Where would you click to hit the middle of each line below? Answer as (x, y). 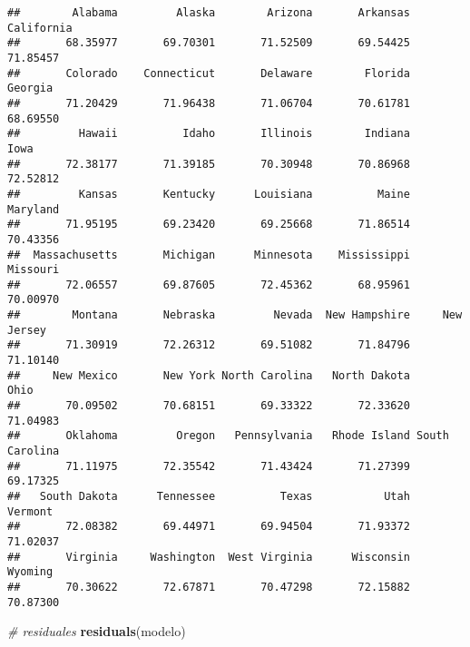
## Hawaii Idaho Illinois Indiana (209, 134)
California (40, 28)
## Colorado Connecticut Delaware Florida (209, 73)
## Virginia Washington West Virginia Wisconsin (209, 557)
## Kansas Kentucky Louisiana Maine (209, 194)
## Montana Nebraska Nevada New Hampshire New (235, 315)
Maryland (34, 209)
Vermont (30, 511)
